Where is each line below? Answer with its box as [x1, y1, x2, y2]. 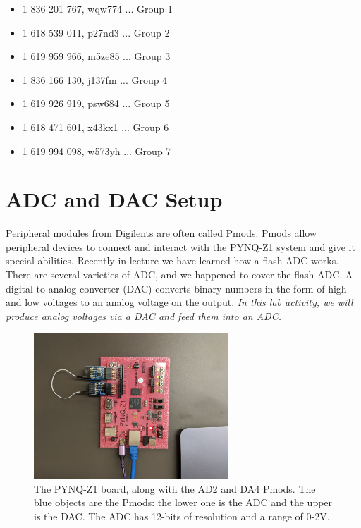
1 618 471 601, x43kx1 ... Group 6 [22, 119, 169, 134]
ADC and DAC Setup [6, 185, 223, 214]
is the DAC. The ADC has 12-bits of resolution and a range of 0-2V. [34, 508, 330, 523]
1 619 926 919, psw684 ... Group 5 [22, 96, 170, 111]
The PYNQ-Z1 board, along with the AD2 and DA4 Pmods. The [34, 481, 316, 496]
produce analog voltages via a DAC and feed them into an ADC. [6, 308, 282, 323]
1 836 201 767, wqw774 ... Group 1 [22, 1, 173, 16]
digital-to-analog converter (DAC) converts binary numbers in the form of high [6, 281, 347, 295]
